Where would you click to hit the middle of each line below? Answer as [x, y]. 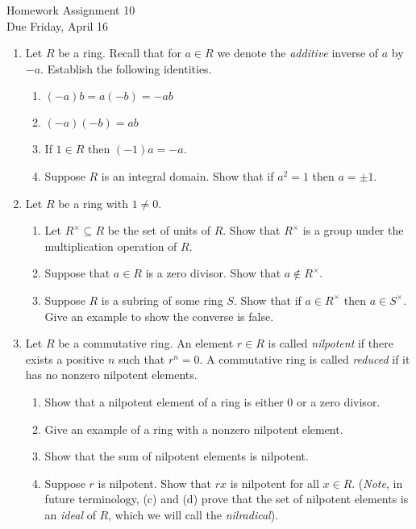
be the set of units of [159, 230]
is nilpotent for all [275, 483]
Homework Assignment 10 [71, 10]
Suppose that [77, 273]
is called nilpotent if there [331, 343]
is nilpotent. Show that [154, 483]
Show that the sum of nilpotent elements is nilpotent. [177, 456]
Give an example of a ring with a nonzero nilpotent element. [194, 429]
